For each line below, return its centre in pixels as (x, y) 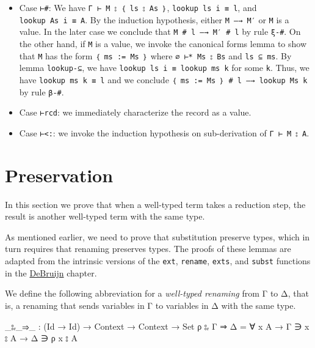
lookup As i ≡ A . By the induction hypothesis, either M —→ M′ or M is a (154, 19)
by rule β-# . (42, 91)
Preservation (59, 175)
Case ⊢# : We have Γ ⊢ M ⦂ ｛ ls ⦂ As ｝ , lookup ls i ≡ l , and (138, 7)
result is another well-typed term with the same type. (105, 216)
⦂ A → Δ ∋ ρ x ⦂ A (41, 338)
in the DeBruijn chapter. (51, 272)
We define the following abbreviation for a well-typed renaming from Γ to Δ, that (157, 293)
